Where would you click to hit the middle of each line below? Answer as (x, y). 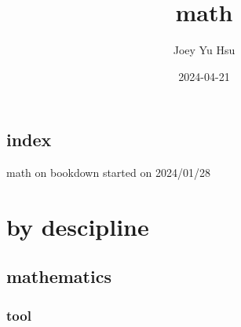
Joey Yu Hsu (204, 50)
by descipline (78, 226)
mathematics (59, 276)
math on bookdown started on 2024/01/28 (108, 173)
